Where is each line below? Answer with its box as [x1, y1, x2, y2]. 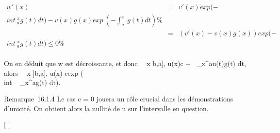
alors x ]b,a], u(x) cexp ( [4, 67, 83, 78]
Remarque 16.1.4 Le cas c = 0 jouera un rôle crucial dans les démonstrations [4, 93, 233, 103]
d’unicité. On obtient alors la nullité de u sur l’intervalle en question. [4, 103, 209, 113]
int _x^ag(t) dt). [4, 77, 61, 87]
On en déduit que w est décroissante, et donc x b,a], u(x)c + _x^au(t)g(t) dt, [4, 58, 246, 68]
